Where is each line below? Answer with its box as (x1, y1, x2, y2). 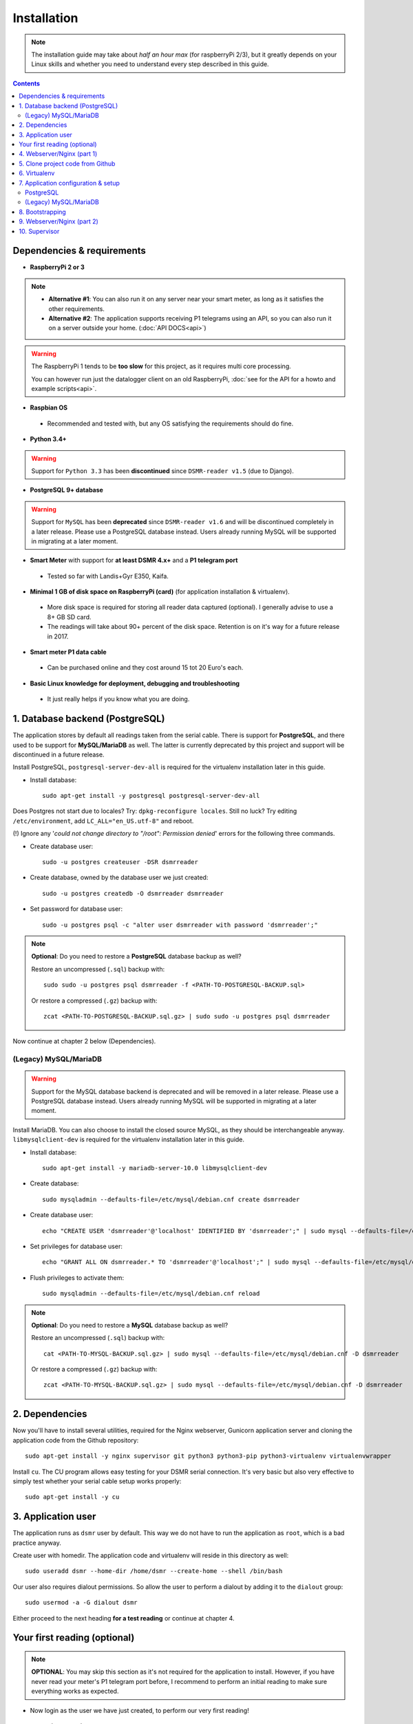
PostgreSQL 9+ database (30, 486, 103, 494)
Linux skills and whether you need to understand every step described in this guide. (31, 60, 269, 68)
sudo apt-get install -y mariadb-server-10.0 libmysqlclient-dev (42, 1164, 268, 1172)
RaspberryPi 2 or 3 (30, 263, 85, 272)
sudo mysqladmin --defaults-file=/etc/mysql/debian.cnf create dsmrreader (42, 1195, 300, 1203)
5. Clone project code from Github (19, 159, 116, 168)
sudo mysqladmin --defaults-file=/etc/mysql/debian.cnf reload (42, 1290, 260, 1298)
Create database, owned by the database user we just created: (30, 873, 209, 882)
